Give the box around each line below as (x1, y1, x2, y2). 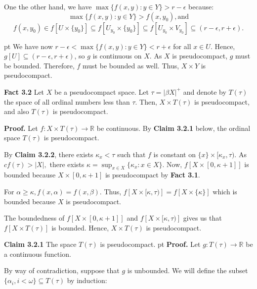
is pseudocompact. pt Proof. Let (100, 239, 201, 249)
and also (4, 106, 29, 116)
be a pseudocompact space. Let (54, 86, 149, 97)
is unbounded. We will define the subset (127, 265, 248, 276)
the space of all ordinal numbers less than (4, 96, 130, 107)
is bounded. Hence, (51, 222, 109, 232)
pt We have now (4, 41, 53, 51)
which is (213, 186, 237, 196)
